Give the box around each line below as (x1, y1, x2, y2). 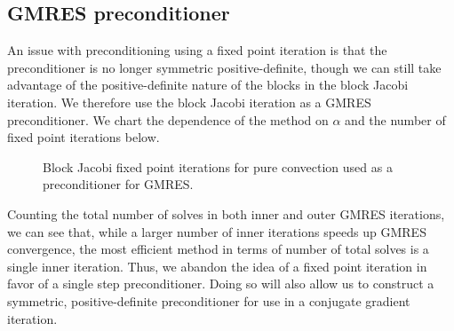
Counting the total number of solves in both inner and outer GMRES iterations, (7, 204, 445, 223)
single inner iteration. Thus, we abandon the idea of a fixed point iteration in (7, 256, 427, 275)
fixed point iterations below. (7, 128, 160, 146)
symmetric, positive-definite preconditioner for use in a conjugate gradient (7, 291, 410, 310)
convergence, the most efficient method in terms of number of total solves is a (7, 240, 429, 258)
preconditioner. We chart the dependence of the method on (7, 110, 329, 129)
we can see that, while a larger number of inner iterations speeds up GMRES (7, 222, 426, 240)
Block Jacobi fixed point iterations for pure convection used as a (43, 157, 393, 176)
